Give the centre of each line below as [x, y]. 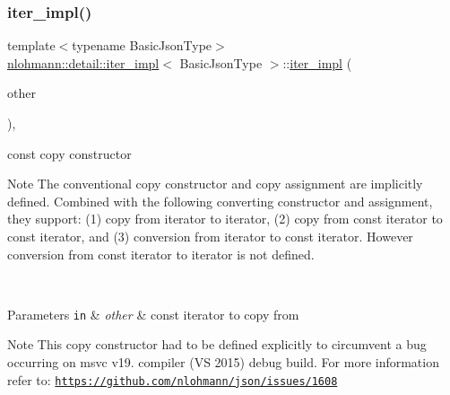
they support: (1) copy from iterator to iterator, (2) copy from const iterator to [225, 219]
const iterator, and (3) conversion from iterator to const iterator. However [210, 236]
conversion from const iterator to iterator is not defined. [161, 254]
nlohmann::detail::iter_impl [83, 62]
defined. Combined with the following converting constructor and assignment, [220, 201]
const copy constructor [69, 153]
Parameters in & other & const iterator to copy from [153, 314]
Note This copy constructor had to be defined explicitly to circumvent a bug [217, 344]
